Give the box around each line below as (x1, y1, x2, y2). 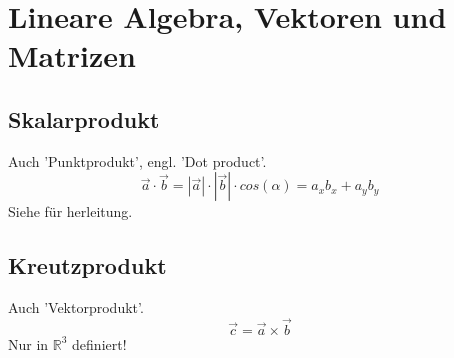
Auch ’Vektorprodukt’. (8, 297, 144, 318)
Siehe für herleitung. (8, 201, 133, 222)
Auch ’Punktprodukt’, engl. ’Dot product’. (8, 150, 267, 171)
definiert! (72, 333, 127, 354)
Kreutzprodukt (8, 250, 167, 281)
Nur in (8, 333, 49, 354)
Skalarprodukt (8, 103, 160, 134)
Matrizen (8, 35, 136, 76)
